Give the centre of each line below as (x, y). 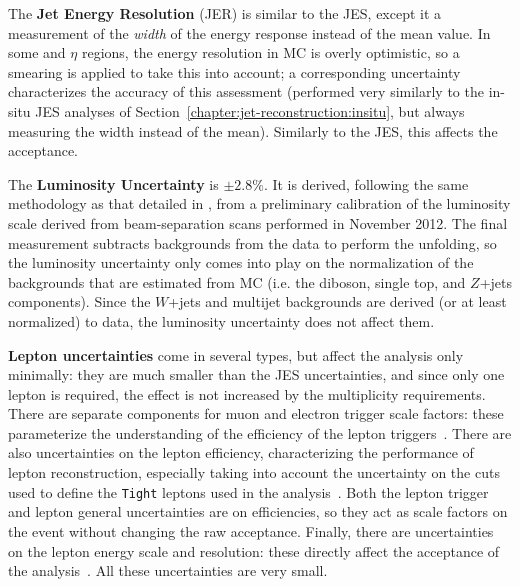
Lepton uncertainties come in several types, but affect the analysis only (236, 354)
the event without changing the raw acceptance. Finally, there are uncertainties (251, 530)
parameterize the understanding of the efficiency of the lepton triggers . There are (260, 432)
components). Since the (79, 301)
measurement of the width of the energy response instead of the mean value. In (249, 32)
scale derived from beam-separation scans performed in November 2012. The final (258, 222)
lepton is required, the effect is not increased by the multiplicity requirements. (247, 393)
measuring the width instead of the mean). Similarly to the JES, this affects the (253, 130)
